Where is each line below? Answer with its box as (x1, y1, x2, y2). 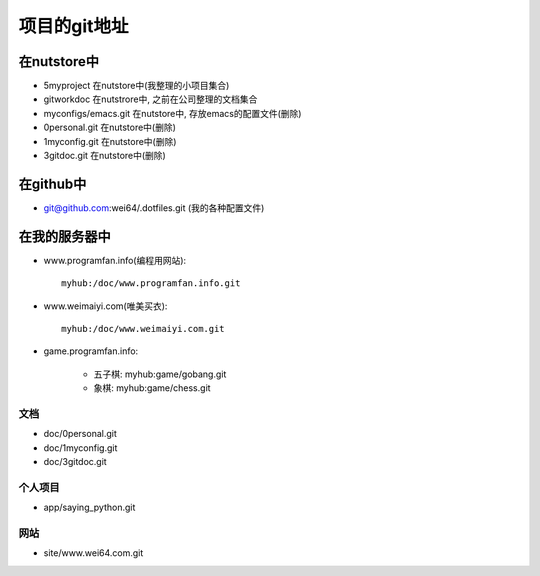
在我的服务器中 (18, 228, 111, 245)
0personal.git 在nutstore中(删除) (43, 121, 177, 134)
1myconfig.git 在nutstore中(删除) (43, 135, 177, 147)
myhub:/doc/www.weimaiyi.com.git (61, 323, 225, 334)
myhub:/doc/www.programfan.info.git (61, 278, 241, 289)
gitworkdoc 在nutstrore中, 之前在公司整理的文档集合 (43, 93, 258, 105)
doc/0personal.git (43, 428, 117, 440)
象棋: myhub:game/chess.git (93, 382, 211, 394)
